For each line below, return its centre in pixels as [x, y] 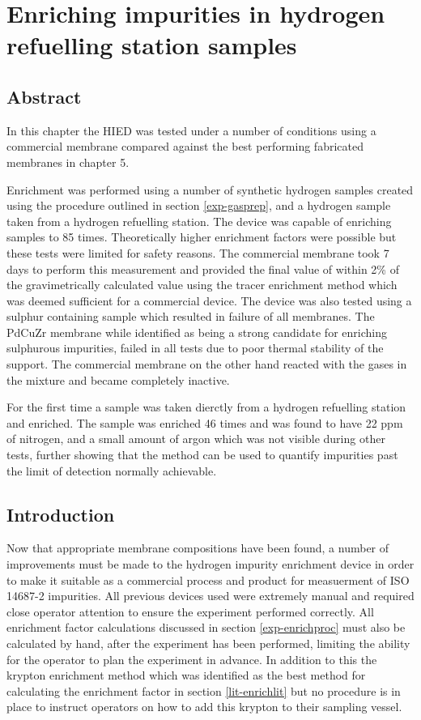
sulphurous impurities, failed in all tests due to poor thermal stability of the [195, 348]
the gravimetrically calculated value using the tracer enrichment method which [202, 285]
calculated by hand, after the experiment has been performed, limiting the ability [208, 643]
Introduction [61, 514]
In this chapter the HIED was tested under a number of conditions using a [191, 130]
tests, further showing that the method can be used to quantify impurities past [202, 455]
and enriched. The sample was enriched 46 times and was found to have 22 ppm [205, 422]
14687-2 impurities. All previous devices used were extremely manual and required [210, 596]
